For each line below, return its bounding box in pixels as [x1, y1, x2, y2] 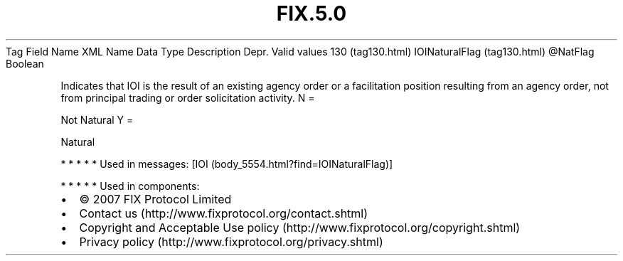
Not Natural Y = [60, 113, 134, 126]
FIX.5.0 [276, 1, 347, 26]
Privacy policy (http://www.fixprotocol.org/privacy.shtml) [79, 234, 383, 249]
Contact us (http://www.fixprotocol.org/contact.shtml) [79, 206, 368, 220]
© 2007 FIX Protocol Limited [79, 191, 232, 206]
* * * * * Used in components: [60, 179, 200, 192]
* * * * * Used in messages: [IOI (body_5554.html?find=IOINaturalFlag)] [60, 157, 393, 170]
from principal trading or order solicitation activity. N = [60, 91, 315, 104]
